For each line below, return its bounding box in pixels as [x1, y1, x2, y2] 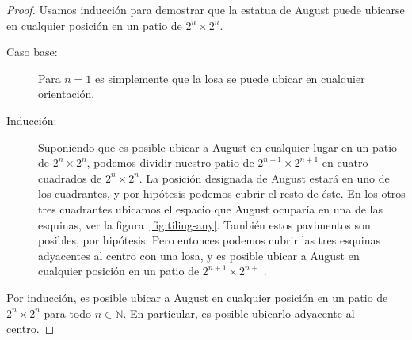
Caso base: [6, 43, 58, 60]
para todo [44, 304, 92, 321]
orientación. [38, 85, 95, 102]
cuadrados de [38, 169, 102, 186]
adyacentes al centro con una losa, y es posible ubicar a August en [38, 247, 360, 263]
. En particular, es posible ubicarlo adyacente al [123, 304, 355, 321]
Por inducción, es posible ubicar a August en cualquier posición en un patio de [6, 289, 388, 305]
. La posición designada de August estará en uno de [139, 169, 390, 186]
